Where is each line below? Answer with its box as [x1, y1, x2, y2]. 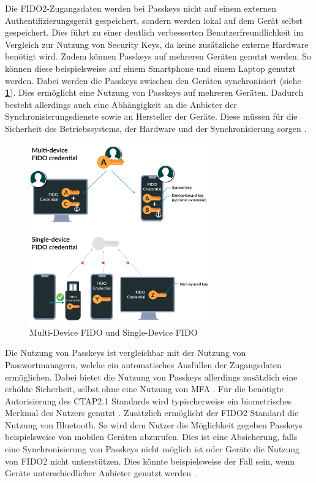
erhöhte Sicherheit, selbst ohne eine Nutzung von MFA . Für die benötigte [5, 382, 284, 395]
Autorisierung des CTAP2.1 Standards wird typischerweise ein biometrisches [5, 394, 292, 407]
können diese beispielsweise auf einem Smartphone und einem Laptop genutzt [5, 61, 296, 74]
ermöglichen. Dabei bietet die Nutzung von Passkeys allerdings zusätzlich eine [5, 370, 298, 383]
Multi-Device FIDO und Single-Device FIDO [29, 325, 198, 338]
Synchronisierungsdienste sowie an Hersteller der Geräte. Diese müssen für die [5, 110, 298, 123]
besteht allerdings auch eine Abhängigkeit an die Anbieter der [5, 98, 238, 110]
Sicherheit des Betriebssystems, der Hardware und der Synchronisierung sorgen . [5, 122, 307, 134]
